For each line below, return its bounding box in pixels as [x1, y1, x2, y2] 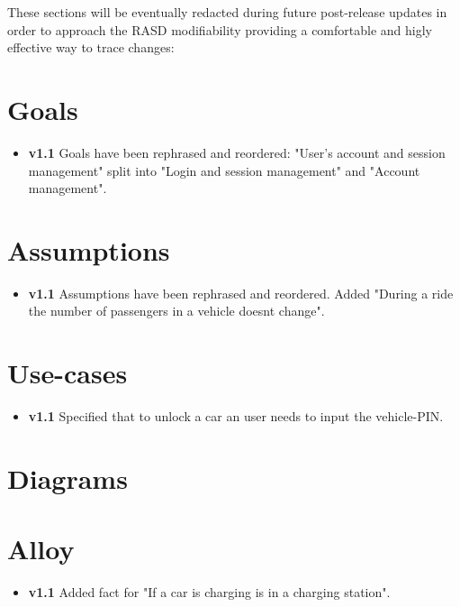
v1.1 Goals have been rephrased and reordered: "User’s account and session [28, 143, 446, 161]
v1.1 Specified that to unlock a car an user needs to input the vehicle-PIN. [28, 407, 444, 426]
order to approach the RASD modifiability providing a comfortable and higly [7, 20, 432, 39]
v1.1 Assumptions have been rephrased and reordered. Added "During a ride [28, 283, 454, 302]
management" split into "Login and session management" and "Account [28, 161, 420, 179]
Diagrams [7, 459, 128, 496]
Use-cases [7, 354, 128, 391]
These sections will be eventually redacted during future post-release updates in [7, 3, 447, 21]
